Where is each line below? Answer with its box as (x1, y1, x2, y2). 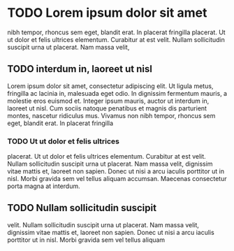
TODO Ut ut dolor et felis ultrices (7, 136, 120, 146)
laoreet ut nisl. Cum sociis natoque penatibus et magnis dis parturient (7, 103, 207, 113)
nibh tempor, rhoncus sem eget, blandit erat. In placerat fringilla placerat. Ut (7, 28, 226, 36)
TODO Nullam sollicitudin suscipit (7, 202, 157, 214)
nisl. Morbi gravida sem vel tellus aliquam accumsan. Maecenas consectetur (7, 175, 227, 183)
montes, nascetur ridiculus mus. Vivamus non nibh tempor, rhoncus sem (7, 111, 216, 120)
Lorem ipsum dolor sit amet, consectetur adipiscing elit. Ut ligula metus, (7, 82, 214, 90)
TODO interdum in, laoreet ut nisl (7, 63, 152, 75)
